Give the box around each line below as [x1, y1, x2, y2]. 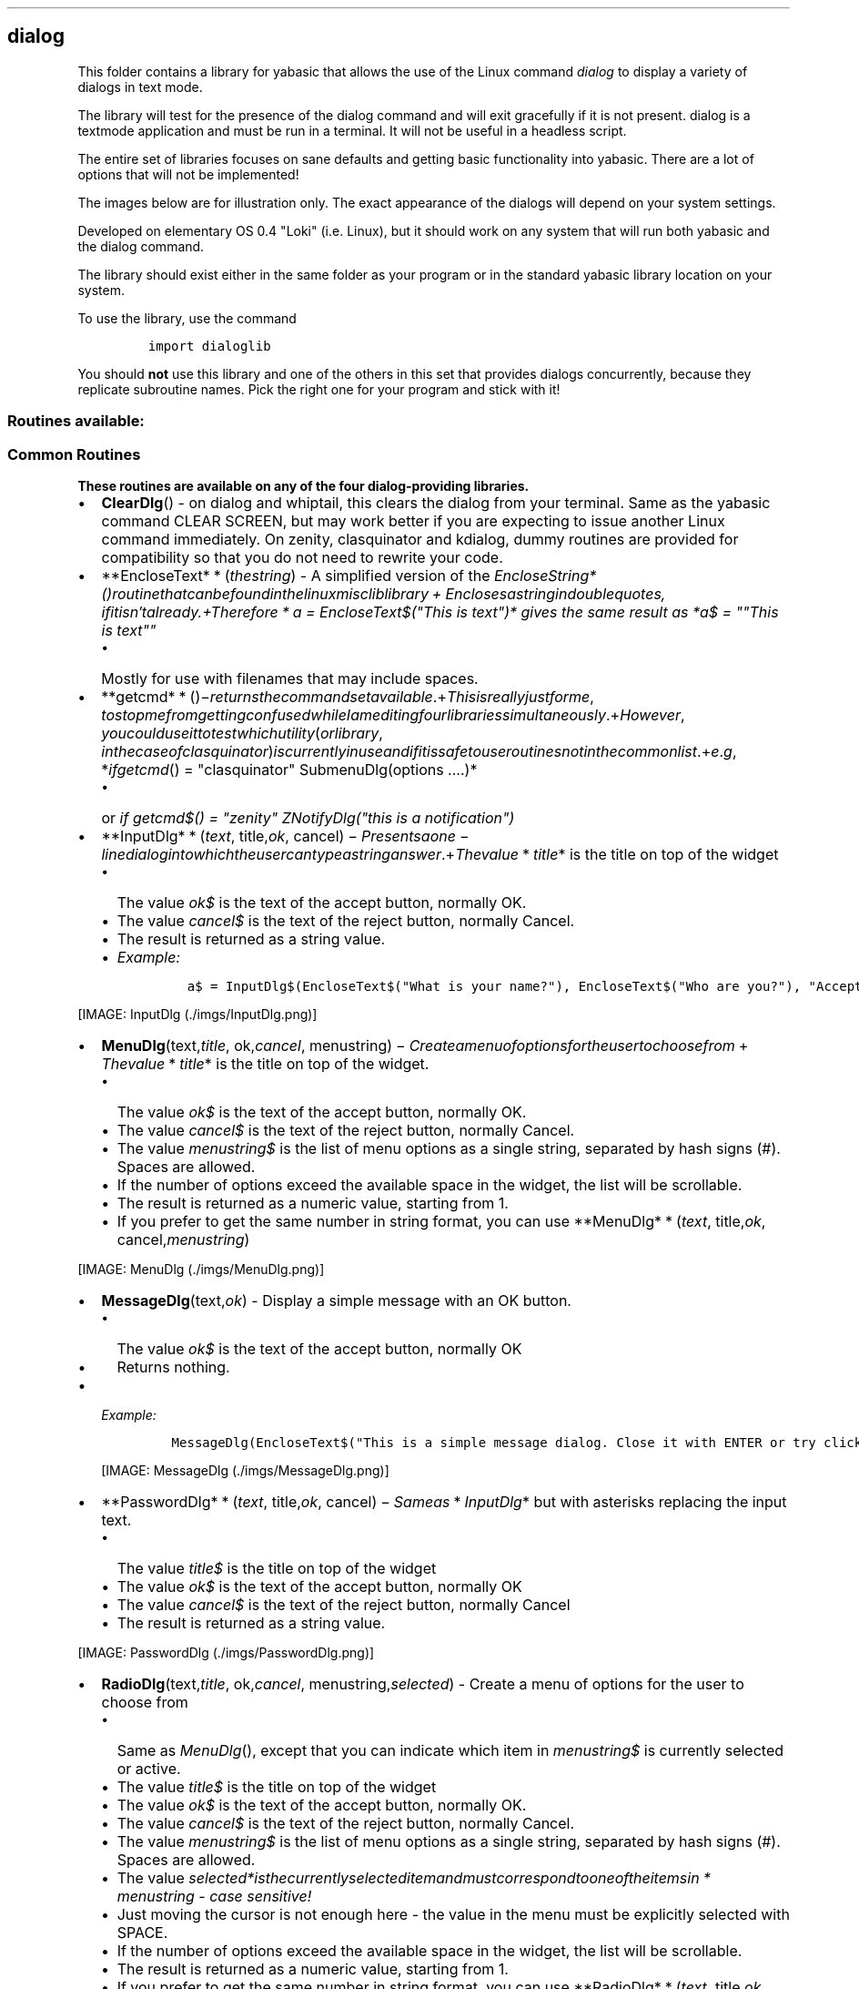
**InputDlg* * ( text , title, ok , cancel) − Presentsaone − [101, 826, 470, 845]
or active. [116, 1759, 181, 1778]
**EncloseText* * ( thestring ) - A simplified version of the [101, 566, 490, 585]
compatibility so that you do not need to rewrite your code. [101, 547, 503, 566]
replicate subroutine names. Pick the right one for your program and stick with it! [77, 381, 561, 397]
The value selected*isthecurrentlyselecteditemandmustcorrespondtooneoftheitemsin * [116, 1868, 711, 1887]
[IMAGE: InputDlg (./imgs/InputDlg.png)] [77, 1005, 318, 1022]
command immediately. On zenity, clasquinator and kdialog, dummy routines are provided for [101, 529, 739, 548]
